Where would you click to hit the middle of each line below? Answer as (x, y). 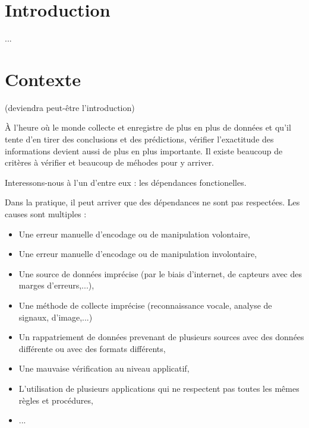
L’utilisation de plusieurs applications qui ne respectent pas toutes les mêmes (159, 388)
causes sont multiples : (46, 214)
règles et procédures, (56, 400)
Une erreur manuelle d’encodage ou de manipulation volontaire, (134, 234)
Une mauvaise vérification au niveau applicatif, (104, 368)
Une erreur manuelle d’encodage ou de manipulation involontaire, (138, 254)
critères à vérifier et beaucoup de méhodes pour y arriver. (110, 162)
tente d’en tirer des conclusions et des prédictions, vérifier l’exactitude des (139, 139)
